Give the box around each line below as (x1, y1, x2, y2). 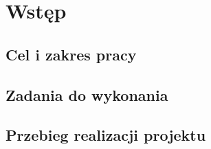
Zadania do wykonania (5, 84, 168, 105)
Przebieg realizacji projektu (5, 124, 206, 146)
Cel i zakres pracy (5, 43, 137, 65)
